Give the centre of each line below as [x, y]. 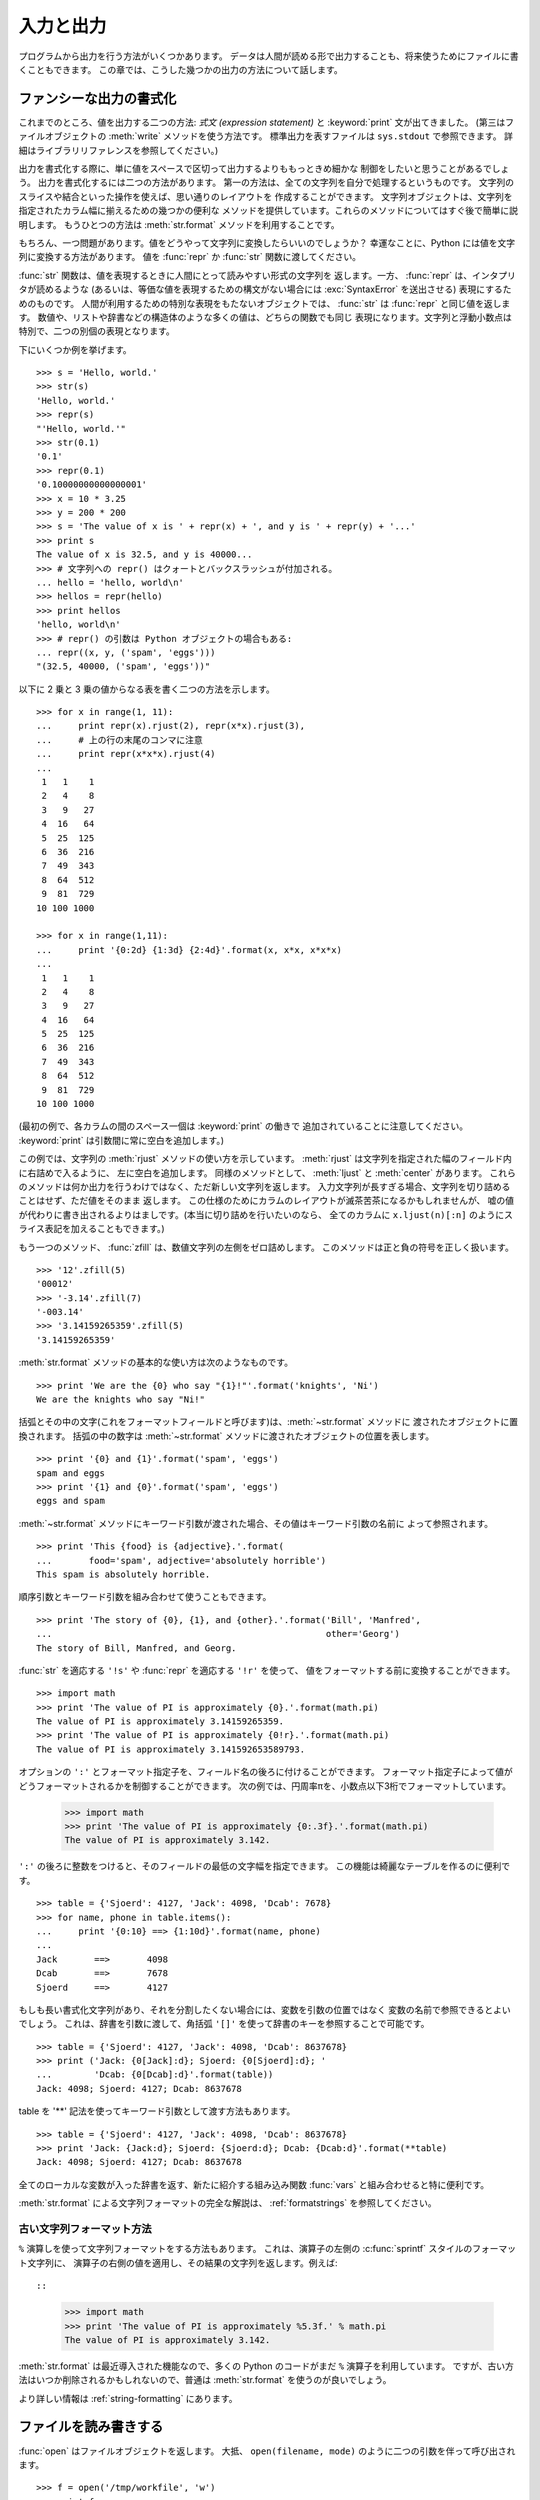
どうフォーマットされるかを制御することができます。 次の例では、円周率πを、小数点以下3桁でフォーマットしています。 [265, 1786]
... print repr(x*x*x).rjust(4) [126, 754]
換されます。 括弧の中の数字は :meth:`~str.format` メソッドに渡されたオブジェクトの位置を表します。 [226, 1436]
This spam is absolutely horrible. [123, 1574]
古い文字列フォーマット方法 [85, 2228]
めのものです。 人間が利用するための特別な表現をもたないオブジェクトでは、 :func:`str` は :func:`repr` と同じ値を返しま [264, 303]
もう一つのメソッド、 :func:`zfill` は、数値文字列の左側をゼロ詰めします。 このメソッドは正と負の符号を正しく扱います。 [266, 1247]
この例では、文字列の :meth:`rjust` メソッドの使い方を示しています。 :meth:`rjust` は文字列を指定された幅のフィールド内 [265, 1159]
